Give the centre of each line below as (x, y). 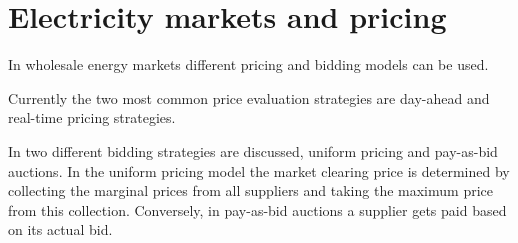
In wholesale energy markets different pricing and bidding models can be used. (248, 64)
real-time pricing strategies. (92, 117)
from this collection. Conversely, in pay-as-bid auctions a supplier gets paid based (257, 209)
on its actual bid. (60, 229)
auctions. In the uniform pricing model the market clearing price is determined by (259, 170)
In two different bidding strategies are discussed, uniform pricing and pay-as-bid (253, 150)
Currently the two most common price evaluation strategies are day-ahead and (249, 97)
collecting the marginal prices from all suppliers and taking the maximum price (250, 190)
